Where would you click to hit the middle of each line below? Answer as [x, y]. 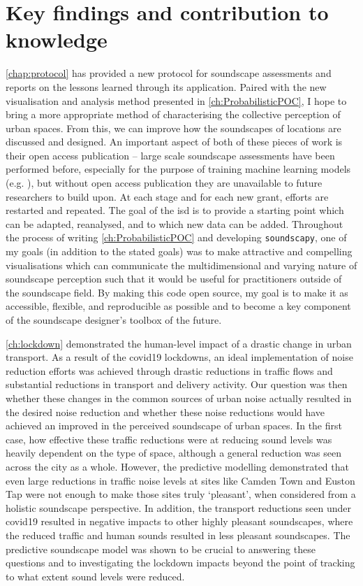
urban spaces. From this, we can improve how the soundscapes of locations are [173, 128]
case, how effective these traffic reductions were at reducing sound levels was [169, 439]
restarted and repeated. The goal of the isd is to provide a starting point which [175, 210]
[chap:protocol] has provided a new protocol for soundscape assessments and [169, 73]
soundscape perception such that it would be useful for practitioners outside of [174, 279]
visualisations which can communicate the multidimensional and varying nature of [181, 265]
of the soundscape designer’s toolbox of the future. [114, 320]
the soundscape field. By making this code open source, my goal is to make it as [177, 292]
